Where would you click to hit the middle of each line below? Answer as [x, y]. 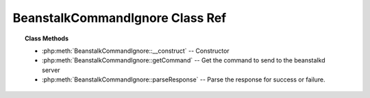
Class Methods [47, 38]
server [51, 70]
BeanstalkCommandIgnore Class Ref [120, 18]
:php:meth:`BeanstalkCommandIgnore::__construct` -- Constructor [136, 51]
